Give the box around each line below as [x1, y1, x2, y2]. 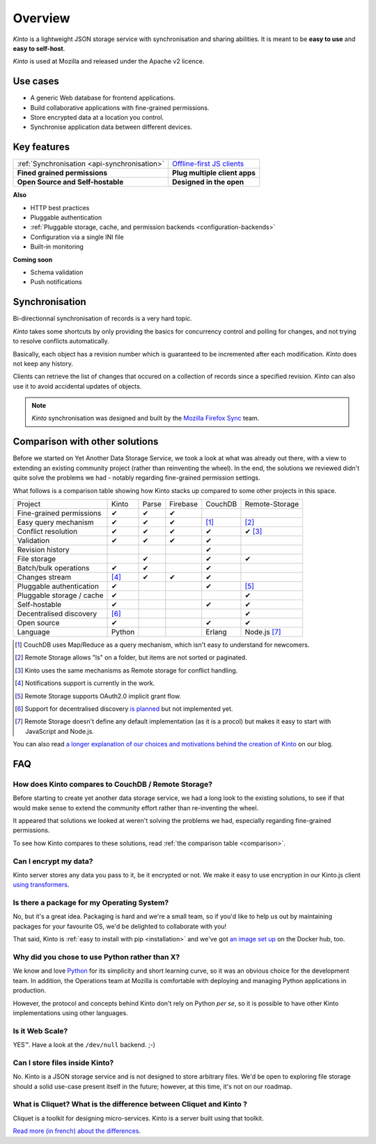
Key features [13, 141, 70, 153]
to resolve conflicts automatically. [13, 337, 109, 345]
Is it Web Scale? [13, 1026, 68, 1035]
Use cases [13, 75, 59, 87]
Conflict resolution [17, 526, 78, 536]
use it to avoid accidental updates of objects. [13, 382, 142, 390]
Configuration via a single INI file [30, 233, 125, 241]
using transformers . [13, 881, 70, 889]
